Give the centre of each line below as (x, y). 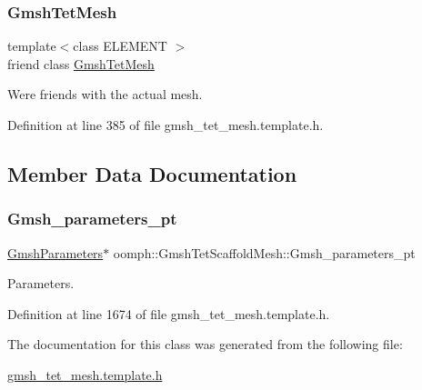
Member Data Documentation (152, 173)
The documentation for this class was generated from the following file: (205, 344)
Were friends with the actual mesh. (105, 94)
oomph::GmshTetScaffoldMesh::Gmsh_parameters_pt (264, 252)
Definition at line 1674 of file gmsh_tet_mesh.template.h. (169, 313)
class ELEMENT (120, 46)
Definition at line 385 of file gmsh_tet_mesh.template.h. (166, 125)
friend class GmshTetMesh (81, 63)
